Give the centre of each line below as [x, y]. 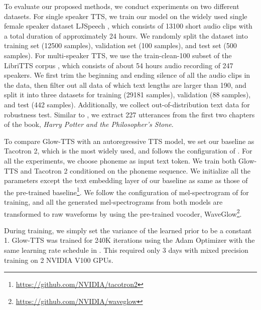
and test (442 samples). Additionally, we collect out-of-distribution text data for [127, 104]
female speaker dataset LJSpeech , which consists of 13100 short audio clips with [128, 26]
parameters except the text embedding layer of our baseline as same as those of [126, 180]
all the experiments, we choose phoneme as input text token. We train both [120, 160]
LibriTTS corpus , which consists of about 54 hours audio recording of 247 [119, 65]
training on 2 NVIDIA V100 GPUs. [59, 260]
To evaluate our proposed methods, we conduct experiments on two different [122, 6]
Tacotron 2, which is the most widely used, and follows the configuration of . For [128, 151]
